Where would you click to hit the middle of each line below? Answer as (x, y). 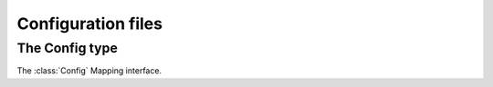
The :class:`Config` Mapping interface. (89, 71)
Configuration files (90, 24)
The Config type (67, 48)
